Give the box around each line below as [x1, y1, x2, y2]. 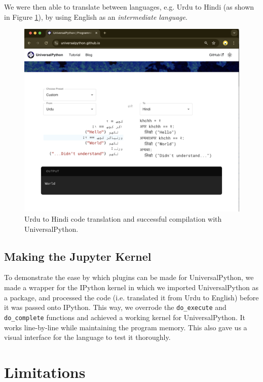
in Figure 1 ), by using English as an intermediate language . [4, 11, 187, 22]
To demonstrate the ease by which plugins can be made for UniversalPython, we [4, 272, 254, 283]
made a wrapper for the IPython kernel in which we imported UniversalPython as [4, 282, 259, 292]
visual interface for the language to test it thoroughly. [4, 332, 171, 342]
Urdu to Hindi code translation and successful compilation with [24, 214, 222, 224]
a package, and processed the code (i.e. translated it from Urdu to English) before [4, 292, 259, 302]
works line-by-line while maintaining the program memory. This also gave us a [4, 322, 247, 332]
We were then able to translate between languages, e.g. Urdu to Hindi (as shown [4, 2, 254, 12]
